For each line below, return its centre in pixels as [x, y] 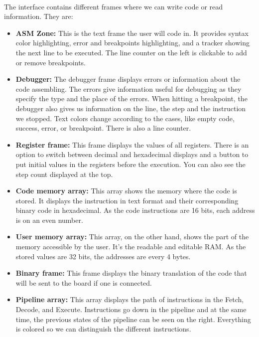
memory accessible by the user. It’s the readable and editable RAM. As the [131, 247]
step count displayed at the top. [64, 174]
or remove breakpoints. [51, 62]
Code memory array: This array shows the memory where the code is [126, 191]
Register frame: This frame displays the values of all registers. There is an [132, 144]
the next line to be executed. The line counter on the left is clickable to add [131, 52]
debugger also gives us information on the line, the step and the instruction [131, 108]
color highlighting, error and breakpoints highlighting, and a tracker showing [132, 43]
